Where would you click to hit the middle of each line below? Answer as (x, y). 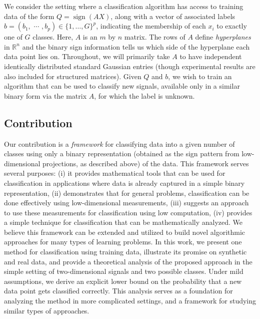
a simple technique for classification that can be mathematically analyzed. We (123, 222)
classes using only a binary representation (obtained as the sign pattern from (122, 153)
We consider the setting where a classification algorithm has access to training (124, 6)
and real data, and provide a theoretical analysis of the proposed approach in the (128, 261)
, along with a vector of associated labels (173, 16)
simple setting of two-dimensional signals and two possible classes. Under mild (124, 271)
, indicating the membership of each (151, 26)
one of (13, 37)
